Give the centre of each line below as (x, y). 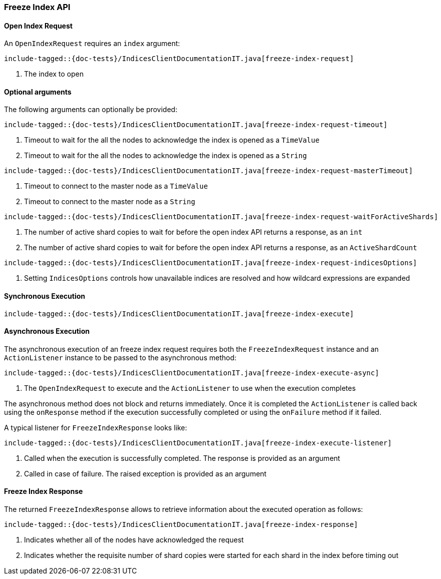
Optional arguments (38, 92)
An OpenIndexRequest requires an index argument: (92, 44)
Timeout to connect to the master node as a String (110, 202)
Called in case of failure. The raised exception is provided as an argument (145, 473)
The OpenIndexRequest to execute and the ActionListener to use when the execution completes (190, 388)
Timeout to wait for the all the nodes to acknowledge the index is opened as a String (165, 156)
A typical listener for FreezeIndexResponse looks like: (96, 427)
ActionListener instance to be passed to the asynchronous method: (120, 357)
